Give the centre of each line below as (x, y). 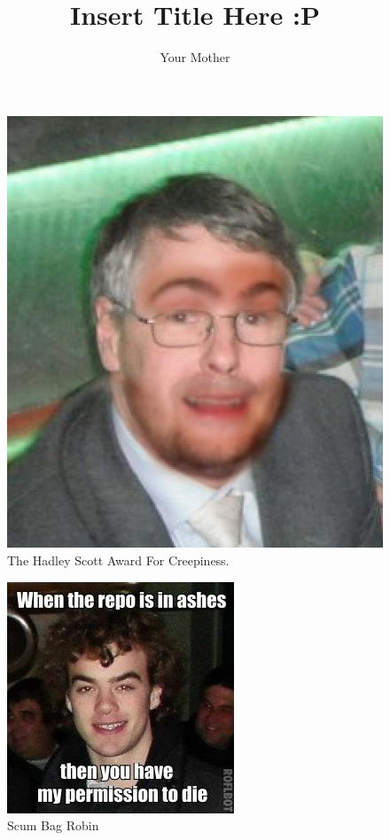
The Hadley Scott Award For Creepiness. (118, 560)
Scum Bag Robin (53, 825)
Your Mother (195, 57)
